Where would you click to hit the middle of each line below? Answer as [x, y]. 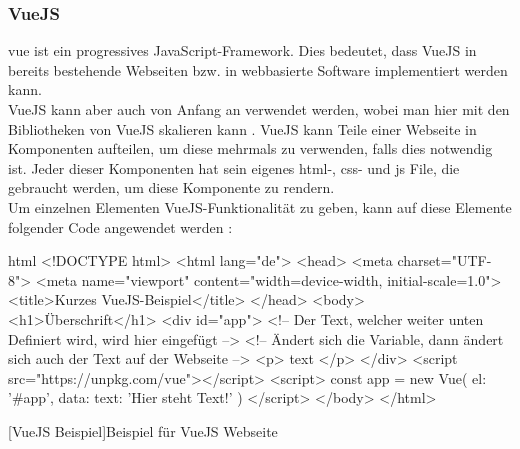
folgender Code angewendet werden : [120, 226]
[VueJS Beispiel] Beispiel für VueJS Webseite [143, 430]
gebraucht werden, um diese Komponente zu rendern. [171, 187]
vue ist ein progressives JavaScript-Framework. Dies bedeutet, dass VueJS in [242, 50]
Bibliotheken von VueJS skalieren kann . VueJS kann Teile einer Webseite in [242, 128]
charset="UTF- [444, 260]
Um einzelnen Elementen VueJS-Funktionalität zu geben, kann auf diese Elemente [260, 206]
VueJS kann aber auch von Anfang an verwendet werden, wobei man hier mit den [259, 109]
